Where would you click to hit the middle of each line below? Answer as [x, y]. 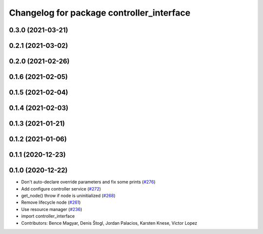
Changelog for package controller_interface [100, 13]
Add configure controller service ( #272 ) [61, 189]
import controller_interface [48, 216]
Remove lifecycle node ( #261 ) [51, 202]
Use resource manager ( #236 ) [52, 209]
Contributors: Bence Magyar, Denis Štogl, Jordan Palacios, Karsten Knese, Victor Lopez [109, 223]
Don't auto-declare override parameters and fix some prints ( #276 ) [88, 182]
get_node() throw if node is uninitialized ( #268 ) [68, 195]
